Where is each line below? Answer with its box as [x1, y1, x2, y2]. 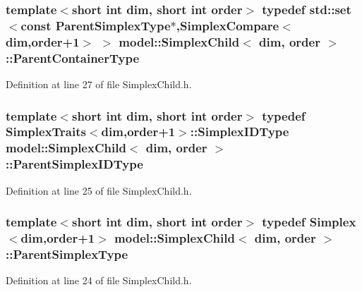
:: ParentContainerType [6, 49, 140, 66]
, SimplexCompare [176, 16, 279, 34]
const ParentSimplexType [20, 16, 171, 34]
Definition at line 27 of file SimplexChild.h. [6, 76, 192, 91]
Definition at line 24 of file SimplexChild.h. [6, 273, 192, 288]
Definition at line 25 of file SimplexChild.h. [6, 183, 192, 197]
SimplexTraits [6, 123, 86, 140]
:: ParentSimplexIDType [6, 155, 143, 173]
